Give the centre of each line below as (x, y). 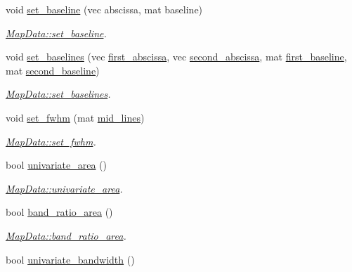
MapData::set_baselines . (58, 94)
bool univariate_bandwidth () (70, 259)
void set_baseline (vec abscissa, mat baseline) (104, 9)
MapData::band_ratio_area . (66, 235)
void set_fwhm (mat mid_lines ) (75, 117)
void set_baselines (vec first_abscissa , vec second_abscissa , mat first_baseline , (176, 57)
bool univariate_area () (57, 165)
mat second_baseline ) (53, 70)
